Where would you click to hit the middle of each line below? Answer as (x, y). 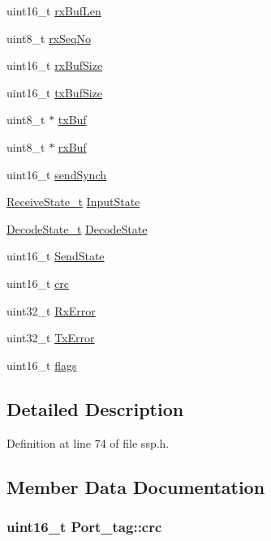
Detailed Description (95, 408)
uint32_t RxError (51, 310)
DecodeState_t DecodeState (77, 228)
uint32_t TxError (51, 338)
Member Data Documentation (136, 486)
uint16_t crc (38, 283)
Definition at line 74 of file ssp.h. (88, 442)
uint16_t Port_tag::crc (84, 526)
